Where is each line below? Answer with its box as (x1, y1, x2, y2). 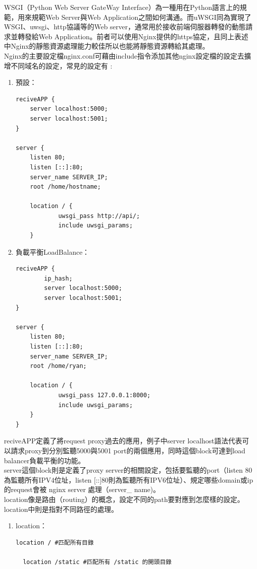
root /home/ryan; (30, 362, 87, 370)
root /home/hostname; (30, 183, 101, 191)
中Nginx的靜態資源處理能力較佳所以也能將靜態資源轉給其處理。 (4, 41, 209, 51)
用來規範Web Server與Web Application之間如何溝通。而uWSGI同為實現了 (17, 11, 252, 22)
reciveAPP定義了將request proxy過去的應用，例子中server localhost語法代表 (4, 435, 242, 446)
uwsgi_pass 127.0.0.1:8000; (58, 391, 151, 399)
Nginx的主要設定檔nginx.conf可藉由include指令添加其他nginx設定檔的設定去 (4, 50, 245, 61)
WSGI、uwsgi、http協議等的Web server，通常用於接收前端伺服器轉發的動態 (4, 21, 246, 32)
